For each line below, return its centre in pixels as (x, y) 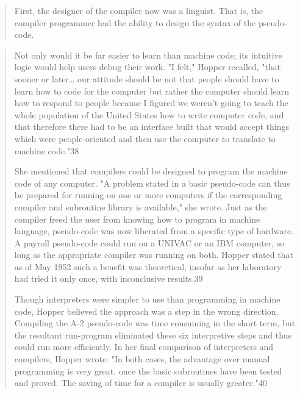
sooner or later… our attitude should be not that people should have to (147, 78)
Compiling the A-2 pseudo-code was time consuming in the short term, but (155, 323)
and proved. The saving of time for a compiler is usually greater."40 (141, 383)
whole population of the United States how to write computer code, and (149, 114)
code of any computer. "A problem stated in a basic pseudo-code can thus (152, 183)
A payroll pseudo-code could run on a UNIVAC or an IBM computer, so (149, 242)
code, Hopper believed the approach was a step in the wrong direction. (146, 311)
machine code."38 (47, 150)
